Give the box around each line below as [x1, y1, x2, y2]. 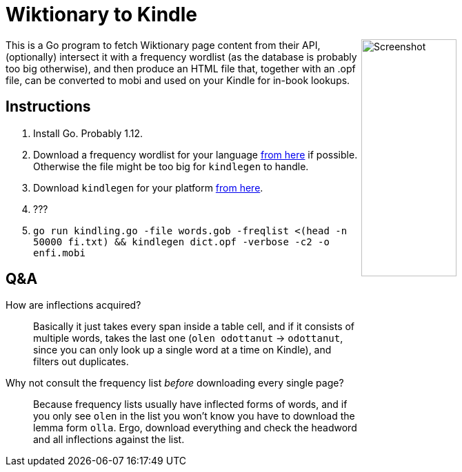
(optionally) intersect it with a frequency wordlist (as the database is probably [6, 50, 357, 63]
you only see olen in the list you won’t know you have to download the [33, 410, 355, 422]
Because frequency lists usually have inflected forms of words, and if [33, 398, 348, 411]
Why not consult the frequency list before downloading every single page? [6, 377, 344, 389]
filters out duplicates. [33, 356, 129, 368]
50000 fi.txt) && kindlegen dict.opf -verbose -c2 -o [33, 236, 330, 247]
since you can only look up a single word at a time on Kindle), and [33, 344, 332, 356]
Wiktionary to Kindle [6, 3, 197, 26]
